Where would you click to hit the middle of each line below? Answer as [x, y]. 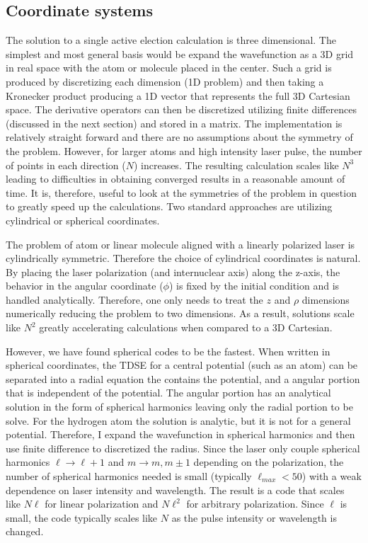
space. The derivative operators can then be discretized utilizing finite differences [181, 109]
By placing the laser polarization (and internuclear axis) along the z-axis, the [173, 271]
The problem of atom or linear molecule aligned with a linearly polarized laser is [180, 244]
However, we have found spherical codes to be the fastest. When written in [168, 351]
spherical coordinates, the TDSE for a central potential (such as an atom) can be [182, 365]
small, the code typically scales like [82, 517]
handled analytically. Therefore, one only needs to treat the [134, 299]
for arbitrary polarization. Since [255, 504]
